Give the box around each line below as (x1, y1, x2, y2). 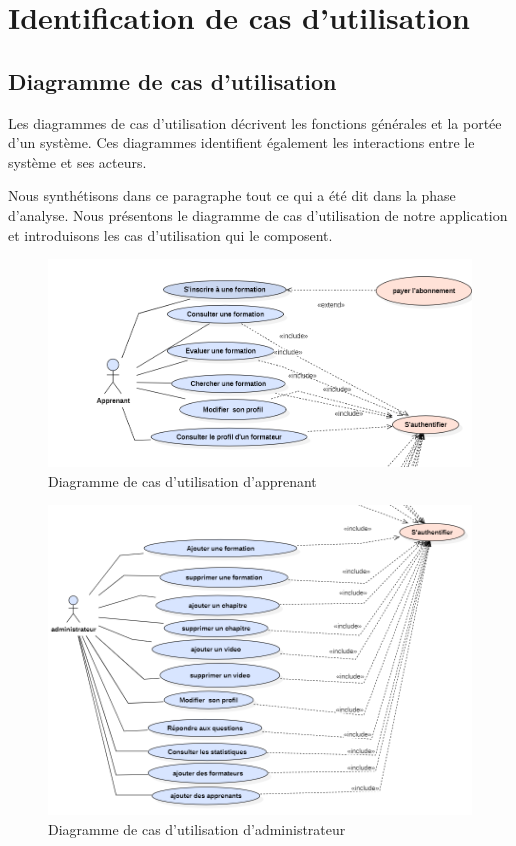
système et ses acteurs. (8, 151, 147, 172)
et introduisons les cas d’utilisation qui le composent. (8, 224, 333, 245)
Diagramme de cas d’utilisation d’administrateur (48, 818, 346, 839)
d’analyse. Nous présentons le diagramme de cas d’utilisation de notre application (8, 204, 508, 225)
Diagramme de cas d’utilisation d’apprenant (48, 470, 317, 491)
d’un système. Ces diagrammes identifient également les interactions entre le (8, 132, 475, 153)
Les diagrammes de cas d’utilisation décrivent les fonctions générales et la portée (8, 112, 502, 133)
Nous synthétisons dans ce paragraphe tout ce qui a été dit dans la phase (8, 185, 456, 206)
